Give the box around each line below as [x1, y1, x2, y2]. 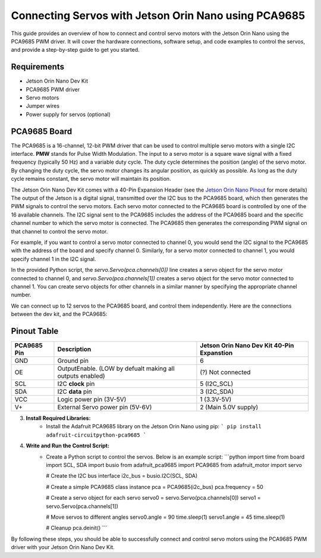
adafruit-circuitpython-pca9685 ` [46, 431, 147, 438]
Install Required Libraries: [26, 415, 91, 422]
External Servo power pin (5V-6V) [57, 403, 152, 412]
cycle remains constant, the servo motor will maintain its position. [11, 175, 172, 183]
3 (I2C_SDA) [200, 387, 234, 396]
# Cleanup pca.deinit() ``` [46, 524, 108, 532]
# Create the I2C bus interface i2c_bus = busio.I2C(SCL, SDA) [46, 472, 198, 479]
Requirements [11, 62, 65, 72]
